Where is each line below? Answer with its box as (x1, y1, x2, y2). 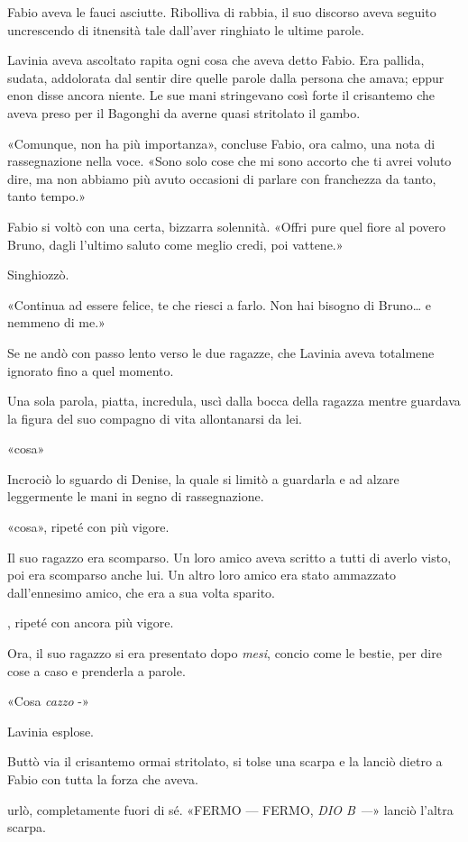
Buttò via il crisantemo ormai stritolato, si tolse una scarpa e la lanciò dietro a (7, 752, 443, 771)
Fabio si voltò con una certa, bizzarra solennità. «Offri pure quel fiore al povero (7, 216, 445, 235)
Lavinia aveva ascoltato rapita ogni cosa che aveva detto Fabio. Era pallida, (7, 50, 425, 69)
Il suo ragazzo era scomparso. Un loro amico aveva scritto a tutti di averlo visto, (7, 547, 452, 566)
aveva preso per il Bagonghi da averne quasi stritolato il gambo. (7, 103, 361, 122)
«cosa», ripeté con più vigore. (7, 517, 170, 536)
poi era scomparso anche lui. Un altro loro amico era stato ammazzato (7, 565, 396, 584)
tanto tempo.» (7, 187, 87, 206)
